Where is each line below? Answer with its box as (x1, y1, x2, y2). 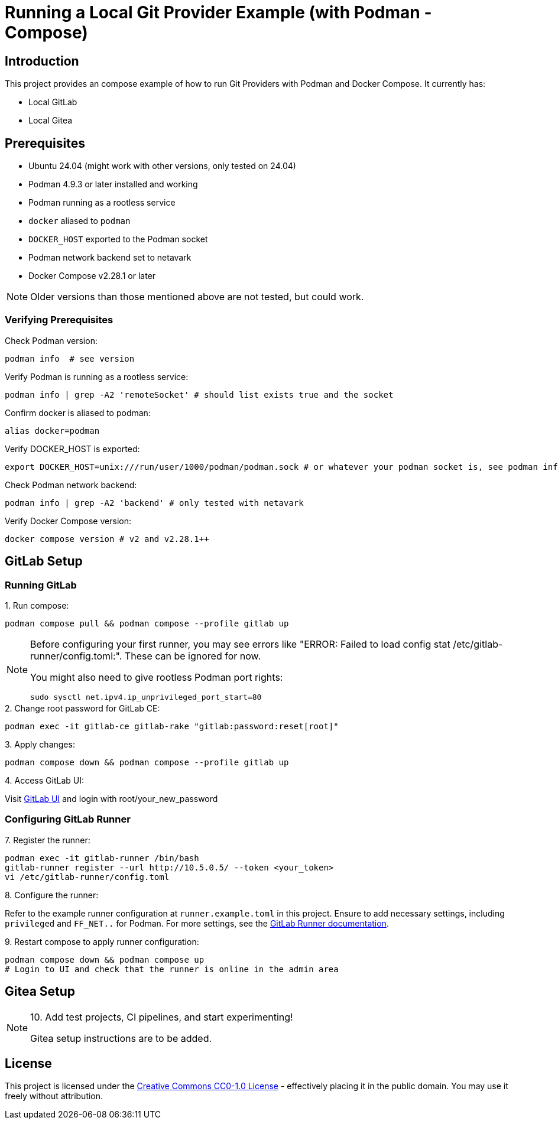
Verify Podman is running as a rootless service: (5, 371, 189, 382)
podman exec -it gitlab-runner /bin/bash (5, 853, 199, 863)
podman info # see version (5, 353, 135, 363)
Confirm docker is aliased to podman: (5, 407, 151, 418)
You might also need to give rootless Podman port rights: (30, 671, 283, 683)
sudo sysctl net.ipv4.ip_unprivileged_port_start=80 (30, 692, 262, 701)
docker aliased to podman (28, 216, 131, 226)
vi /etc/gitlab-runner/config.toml (5, 872, 170, 882)
